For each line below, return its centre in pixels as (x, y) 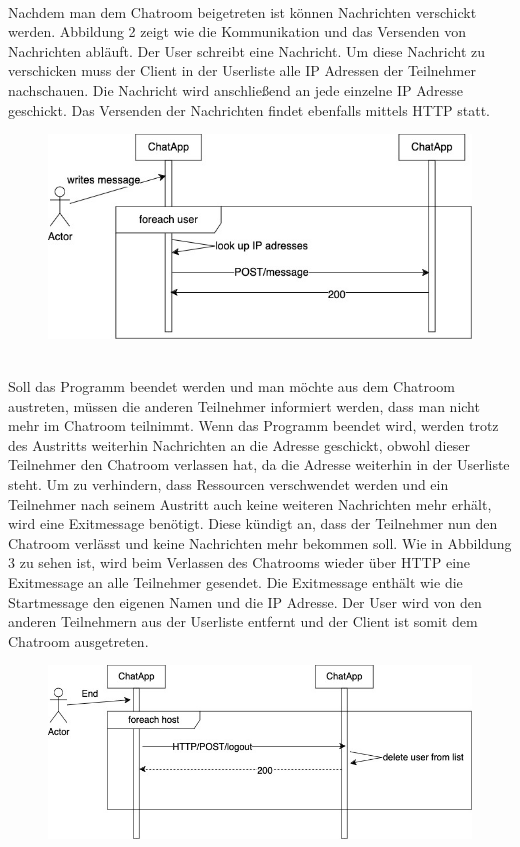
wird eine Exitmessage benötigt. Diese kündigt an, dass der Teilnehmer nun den (253, 523)
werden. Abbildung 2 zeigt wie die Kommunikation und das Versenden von (237, 31)
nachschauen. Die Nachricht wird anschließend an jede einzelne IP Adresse (235, 89)
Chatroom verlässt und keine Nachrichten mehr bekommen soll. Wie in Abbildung (260, 542)
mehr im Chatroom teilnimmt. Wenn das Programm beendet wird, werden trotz (253, 425)
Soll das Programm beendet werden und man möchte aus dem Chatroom (231, 386)
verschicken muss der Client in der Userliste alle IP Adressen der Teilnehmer (242, 70)
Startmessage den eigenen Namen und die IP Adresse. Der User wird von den (245, 601)
